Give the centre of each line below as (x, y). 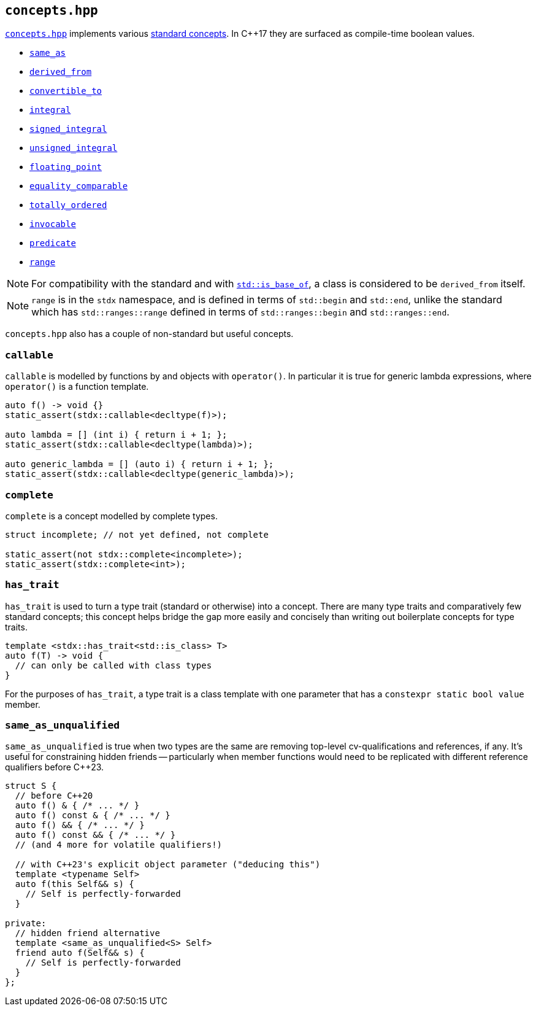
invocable (53, 224)
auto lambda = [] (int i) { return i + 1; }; (116, 435)
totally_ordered (68, 205)
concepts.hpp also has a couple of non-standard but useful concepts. (149, 334)
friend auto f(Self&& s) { (80, 953)
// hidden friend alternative (87, 933)
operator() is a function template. (77, 387)
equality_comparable (79, 186)
